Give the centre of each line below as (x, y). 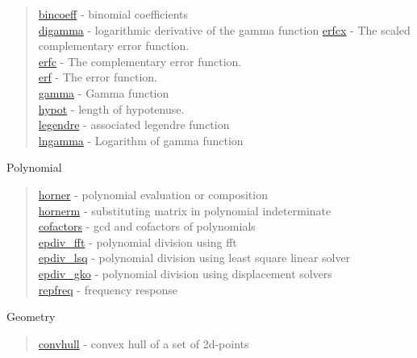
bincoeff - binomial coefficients (113, 14)
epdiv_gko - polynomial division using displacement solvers (185, 273)
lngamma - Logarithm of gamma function (141, 140)
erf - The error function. (98, 77)
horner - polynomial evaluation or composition (153, 194)
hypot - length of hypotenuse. (111, 108)
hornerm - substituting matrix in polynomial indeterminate (185, 210)
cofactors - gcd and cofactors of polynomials (147, 226)
